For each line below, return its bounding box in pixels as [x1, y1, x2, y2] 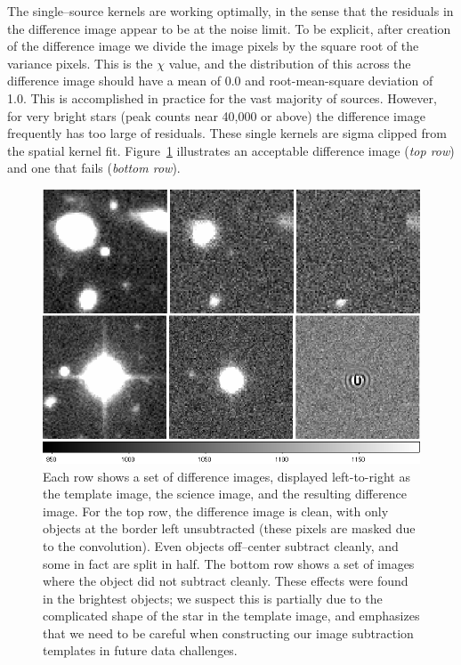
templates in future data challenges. [43, 641, 238, 660]
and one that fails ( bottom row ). [7, 158, 181, 177]
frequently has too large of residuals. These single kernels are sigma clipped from [7, 124, 447, 142]
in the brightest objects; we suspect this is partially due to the [43, 588, 383, 607]
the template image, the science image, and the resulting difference [43, 484, 407, 503]
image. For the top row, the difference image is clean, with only [43, 501, 389, 520]
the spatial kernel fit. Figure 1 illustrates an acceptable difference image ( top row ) [7, 141, 455, 159]
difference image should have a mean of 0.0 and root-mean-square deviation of [7, 71, 433, 90]
